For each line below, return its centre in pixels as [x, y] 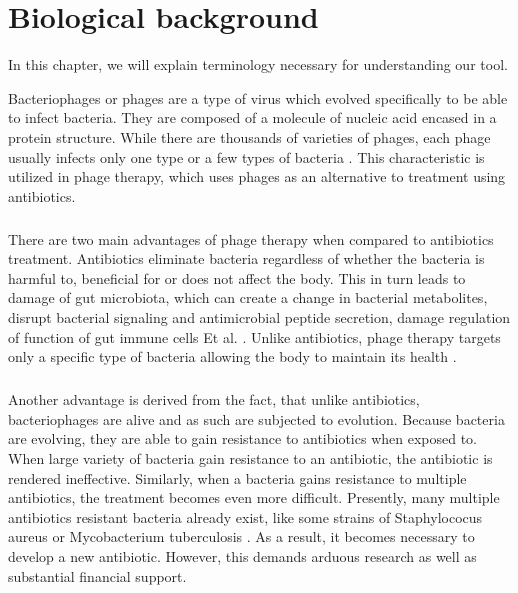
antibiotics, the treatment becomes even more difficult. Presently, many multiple [254, 497]
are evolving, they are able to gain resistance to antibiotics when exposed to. [243, 438]
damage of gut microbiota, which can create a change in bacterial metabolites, [248, 297]
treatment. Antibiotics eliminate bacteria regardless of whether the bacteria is [246, 258]
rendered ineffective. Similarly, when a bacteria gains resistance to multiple [237, 477]
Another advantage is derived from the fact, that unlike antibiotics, [214, 399]
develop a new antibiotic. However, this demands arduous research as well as [242, 555]
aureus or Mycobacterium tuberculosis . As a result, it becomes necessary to [241, 536]
